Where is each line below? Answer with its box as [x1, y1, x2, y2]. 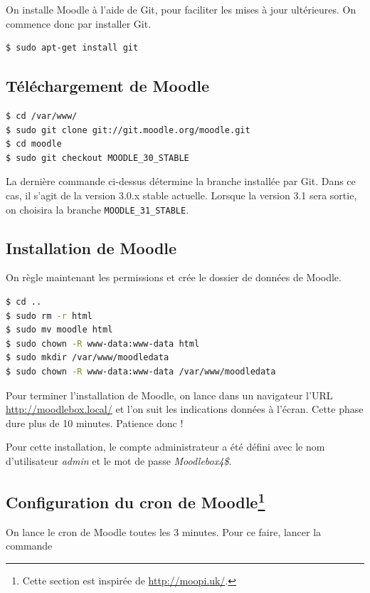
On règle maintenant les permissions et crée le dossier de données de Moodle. [6, 270, 342, 285]
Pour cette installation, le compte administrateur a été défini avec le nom [6, 439, 325, 454]
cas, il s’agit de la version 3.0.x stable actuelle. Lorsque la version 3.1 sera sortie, [6, 187, 357, 202]
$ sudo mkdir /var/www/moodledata [6, 352, 169, 363]
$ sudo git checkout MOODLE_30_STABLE [6, 152, 189, 163]
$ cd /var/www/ [6, 110, 78, 121]
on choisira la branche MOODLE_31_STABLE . [6, 201, 189, 216]
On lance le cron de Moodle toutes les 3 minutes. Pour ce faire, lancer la [6, 524, 322, 539]
